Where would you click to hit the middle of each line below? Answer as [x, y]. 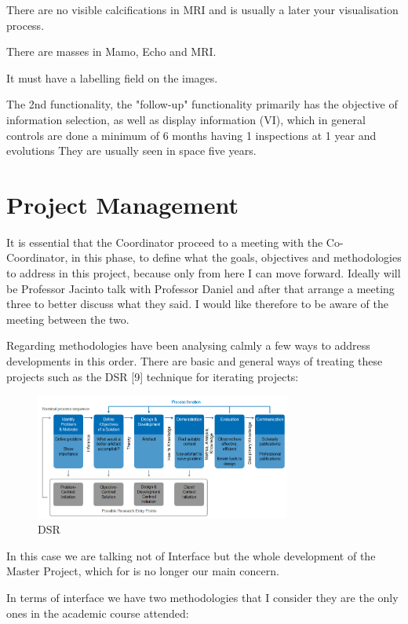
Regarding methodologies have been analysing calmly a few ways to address [188, 345]
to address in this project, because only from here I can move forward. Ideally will [204, 273]
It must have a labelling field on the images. [112, 77]
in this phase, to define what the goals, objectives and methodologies [236, 257]
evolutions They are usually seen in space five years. [131, 150]
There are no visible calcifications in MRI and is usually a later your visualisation [202, 9]
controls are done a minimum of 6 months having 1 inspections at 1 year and [191, 135]
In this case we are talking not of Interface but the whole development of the [191, 555]
